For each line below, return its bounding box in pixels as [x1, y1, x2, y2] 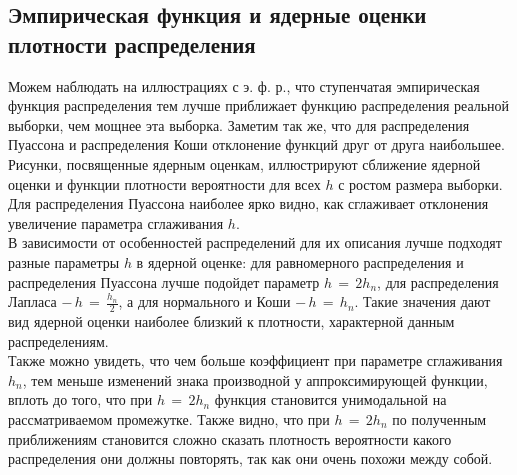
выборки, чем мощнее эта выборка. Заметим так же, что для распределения [8, 114, 470, 135]
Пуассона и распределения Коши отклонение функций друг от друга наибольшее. [8, 134, 505, 155]
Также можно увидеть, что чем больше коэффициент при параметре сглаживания [8, 350, 503, 371]
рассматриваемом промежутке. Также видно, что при [8, 408, 330, 429]
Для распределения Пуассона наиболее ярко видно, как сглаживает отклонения [8, 193, 489, 214]
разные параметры [8, 251, 120, 272]
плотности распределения [8, 28, 256, 59]
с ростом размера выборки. [338, 173, 503, 194]
